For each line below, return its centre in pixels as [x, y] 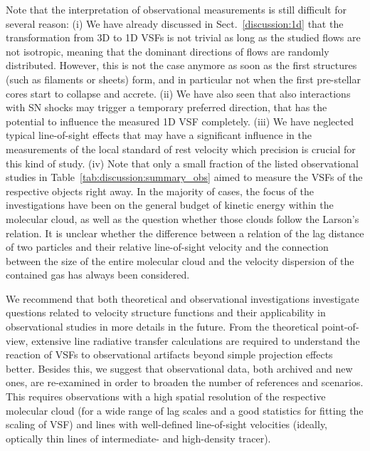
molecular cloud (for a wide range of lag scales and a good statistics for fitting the [185, 410]
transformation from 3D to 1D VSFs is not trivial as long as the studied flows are [183, 37]
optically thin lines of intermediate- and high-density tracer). [138, 438]
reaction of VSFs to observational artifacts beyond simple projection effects [169, 354]
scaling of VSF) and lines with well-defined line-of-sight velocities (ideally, [167, 424]
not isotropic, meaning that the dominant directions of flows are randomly [168, 51]
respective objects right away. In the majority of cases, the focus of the [160, 191]
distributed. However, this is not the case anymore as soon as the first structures [181, 65]
